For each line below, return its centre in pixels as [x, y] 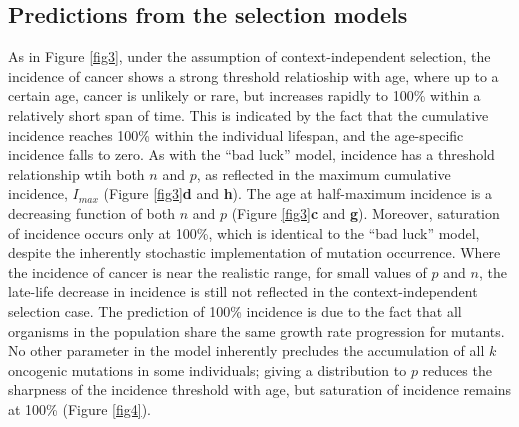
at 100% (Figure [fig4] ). [79, 408]
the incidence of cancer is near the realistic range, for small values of [217, 271]
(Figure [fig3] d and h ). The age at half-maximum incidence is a [298, 193]
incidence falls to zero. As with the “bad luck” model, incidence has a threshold [251, 154]
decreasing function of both [91, 212]
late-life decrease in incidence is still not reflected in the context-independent [243, 291]
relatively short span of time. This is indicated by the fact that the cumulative [248, 114]
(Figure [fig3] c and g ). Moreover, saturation [365, 212]
